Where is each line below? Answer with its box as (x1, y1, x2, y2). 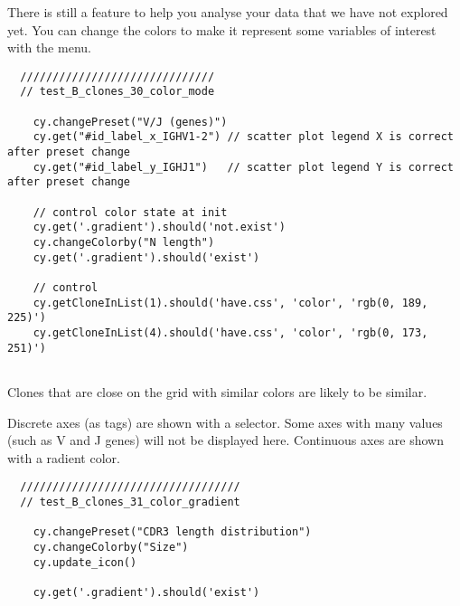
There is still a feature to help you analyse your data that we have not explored (7, 3, 448, 21)
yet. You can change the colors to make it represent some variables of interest (7, 20, 437, 39)
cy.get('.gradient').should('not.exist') (33, 221, 286, 234)
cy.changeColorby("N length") (33, 236, 215, 249)
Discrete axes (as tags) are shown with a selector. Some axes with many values (7, 412, 443, 431)
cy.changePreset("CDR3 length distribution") (33, 526, 312, 539)
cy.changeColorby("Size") (33, 540, 189, 554)
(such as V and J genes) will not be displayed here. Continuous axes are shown (7, 431, 444, 450)
